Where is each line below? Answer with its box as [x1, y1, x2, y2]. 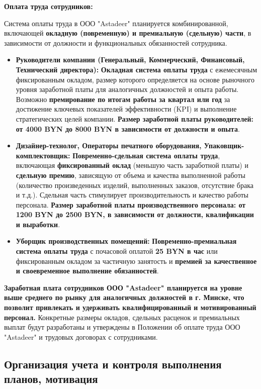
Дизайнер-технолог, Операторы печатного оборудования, [16, 140, 202, 151]
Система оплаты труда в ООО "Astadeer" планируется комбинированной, [4, 18, 228, 28]
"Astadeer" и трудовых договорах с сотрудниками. [4, 331, 158, 342]
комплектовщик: [16, 150, 70, 160]
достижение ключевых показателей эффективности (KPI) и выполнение [16, 104, 237, 114]
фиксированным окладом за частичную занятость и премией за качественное [16, 255, 257, 266]
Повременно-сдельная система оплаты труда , [72, 150, 220, 160]
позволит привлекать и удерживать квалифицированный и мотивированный [4, 302, 256, 313]
